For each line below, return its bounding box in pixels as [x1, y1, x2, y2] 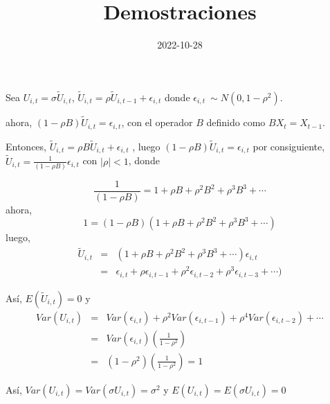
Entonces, [6, 139, 46, 153]
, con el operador [121, 115, 193, 130]
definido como [206, 115, 266, 130]
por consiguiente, [253, 139, 325, 153]
